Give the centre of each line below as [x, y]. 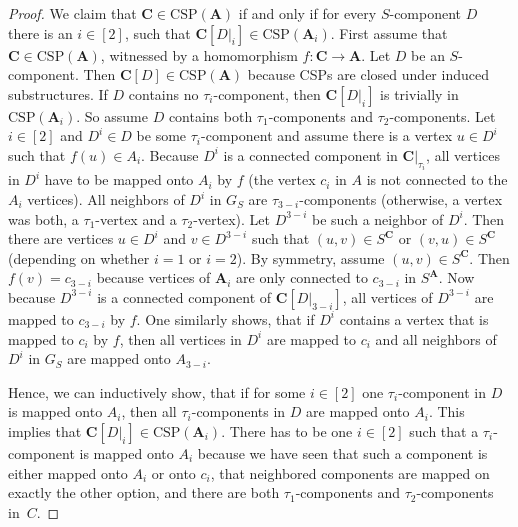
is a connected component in [310, 154]
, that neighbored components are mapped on [350, 472]
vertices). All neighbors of [106, 199]
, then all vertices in [180, 338]
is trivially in [419, 93]
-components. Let [442, 115]
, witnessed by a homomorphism [199, 54]
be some [161, 135]
